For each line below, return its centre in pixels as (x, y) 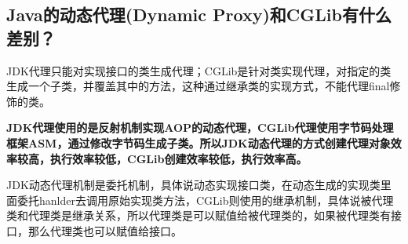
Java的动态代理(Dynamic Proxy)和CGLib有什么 (199, 15)
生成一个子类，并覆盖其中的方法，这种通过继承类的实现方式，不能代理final (198, 86)
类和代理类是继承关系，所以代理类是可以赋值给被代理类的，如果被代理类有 (199, 215)
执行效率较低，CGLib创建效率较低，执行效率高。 (178, 158)
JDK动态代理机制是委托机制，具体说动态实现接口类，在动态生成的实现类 (193, 185)
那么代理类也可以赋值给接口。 (105, 230)
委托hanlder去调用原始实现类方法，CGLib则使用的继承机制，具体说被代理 (205, 200)
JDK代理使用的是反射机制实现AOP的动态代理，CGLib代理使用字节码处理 (200, 127)
